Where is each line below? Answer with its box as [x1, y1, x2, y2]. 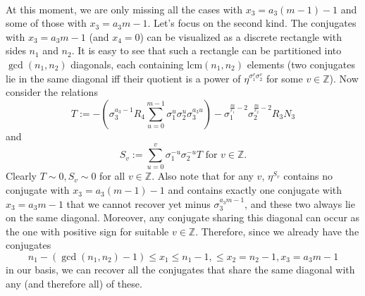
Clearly [6, 168, 37, 183]
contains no [283, 168, 333, 183]
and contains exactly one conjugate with [168, 183, 342, 197]
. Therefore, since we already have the [195, 223, 359, 238]
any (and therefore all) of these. [6, 276, 142, 290]
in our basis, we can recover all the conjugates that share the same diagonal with [6, 262, 355, 277]
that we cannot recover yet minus [66, 196, 211, 211]
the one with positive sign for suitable [6, 223, 169, 238]
